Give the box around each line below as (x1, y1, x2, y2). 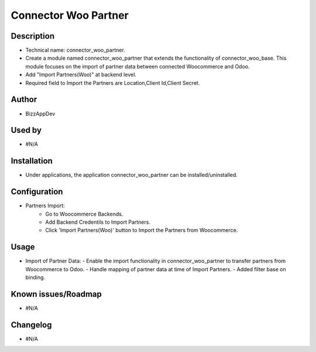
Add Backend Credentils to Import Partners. (45, 218, 150, 225)
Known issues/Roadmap (11, 289, 102, 299)
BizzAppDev (25, 110, 56, 117)
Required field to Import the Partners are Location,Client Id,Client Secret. (25, 79, 200, 86)
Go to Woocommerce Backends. (45, 210, 123, 217)
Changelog (11, 320, 52, 330)
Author (11, 94, 37, 105)
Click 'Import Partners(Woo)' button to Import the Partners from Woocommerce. (45, 227, 238, 234)
